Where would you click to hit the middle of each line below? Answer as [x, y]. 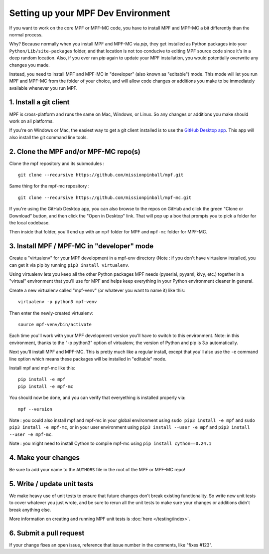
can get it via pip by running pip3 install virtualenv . [69, 265]
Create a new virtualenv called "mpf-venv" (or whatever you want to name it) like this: [97, 290]
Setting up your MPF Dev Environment [90, 13]
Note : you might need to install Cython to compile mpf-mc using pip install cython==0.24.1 [110, 443]
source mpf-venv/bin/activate [55, 325]
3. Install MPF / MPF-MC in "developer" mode [81, 246]
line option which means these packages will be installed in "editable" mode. [88, 359]
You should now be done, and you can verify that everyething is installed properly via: [97, 398]
